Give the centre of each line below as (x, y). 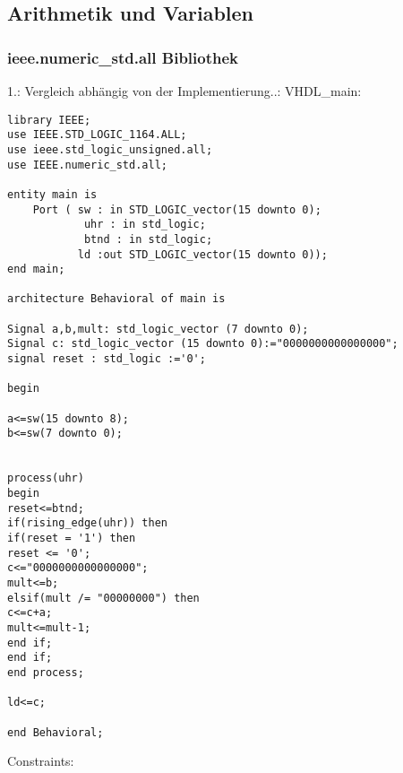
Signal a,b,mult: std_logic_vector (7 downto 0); (158, 329)
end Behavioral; (56, 732)
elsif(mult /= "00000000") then (103, 598)
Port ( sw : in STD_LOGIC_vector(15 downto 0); (177, 209)
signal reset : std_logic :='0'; (107, 359)
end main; (36, 269)
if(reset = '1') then (72, 538)
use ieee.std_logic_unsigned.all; (110, 149)
